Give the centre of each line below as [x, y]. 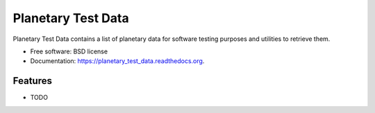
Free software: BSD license [69, 51]
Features [32, 81]
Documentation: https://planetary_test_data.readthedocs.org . [117, 61]
